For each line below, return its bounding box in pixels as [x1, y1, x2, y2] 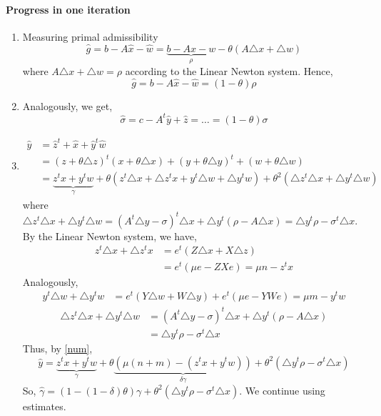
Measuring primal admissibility [22, 29, 158, 44]
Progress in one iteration [6, 1, 131, 16]
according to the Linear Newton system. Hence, [125, 64, 333, 79]
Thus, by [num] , [22, 340, 93, 355]
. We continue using [239, 382, 325, 397]
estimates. [22, 398, 66, 413]
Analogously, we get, [22, 98, 113, 113]
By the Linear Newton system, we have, [22, 228, 197, 243]
